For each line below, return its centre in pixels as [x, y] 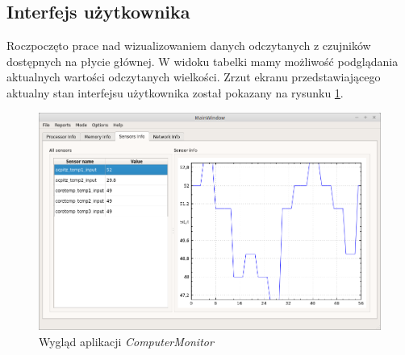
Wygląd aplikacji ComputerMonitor [126, 341]
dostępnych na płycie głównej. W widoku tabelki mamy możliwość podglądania [202, 61]
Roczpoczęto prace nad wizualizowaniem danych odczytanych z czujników [189, 45]
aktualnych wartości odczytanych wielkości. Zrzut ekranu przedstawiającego [194, 77]
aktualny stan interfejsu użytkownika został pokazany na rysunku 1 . [175, 92]
